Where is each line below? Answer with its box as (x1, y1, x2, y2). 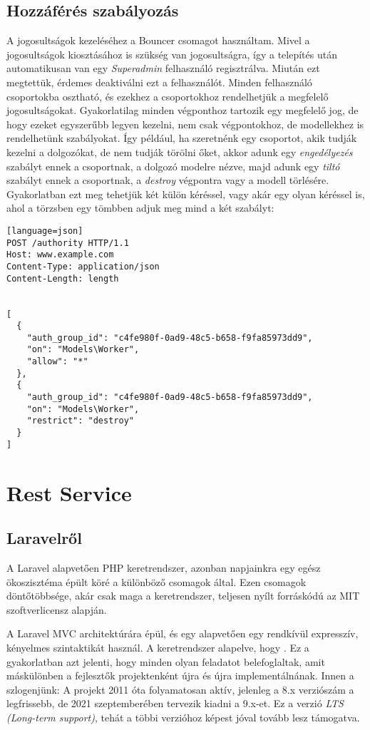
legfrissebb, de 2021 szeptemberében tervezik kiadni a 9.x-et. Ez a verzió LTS (6, 696, 344, 711)
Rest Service (6, 478, 132, 507)
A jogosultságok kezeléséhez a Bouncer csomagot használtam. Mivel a (6, 33, 310, 48)
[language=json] (6, 225, 83, 236)
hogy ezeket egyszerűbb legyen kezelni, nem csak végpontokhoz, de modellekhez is (6, 116, 364, 131)
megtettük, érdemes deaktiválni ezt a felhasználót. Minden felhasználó (6, 74, 312, 89)
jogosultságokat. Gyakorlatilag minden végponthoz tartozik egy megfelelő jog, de (6, 103, 359, 118)
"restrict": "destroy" (26, 416, 134, 426)
